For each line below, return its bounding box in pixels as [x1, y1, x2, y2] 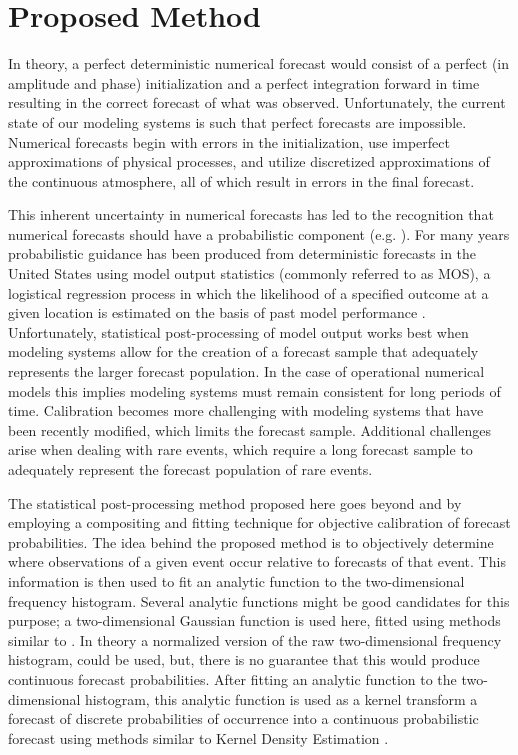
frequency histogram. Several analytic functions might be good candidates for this [8, 590, 510, 611]
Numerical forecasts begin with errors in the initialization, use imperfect [8, 131, 450, 152]
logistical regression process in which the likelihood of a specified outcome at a [8, 282, 489, 303]
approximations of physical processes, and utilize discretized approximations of [8, 151, 490, 172]
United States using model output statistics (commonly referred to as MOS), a [8, 263, 491, 284]
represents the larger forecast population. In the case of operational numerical [8, 361, 485, 382]
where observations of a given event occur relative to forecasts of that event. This [8, 551, 506, 572]
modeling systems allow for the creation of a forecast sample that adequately [8, 341, 479, 362]
